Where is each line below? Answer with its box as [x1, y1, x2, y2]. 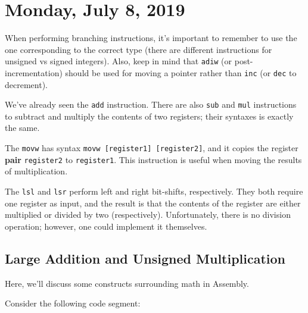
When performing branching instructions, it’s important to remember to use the [5, 32, 297, 44]
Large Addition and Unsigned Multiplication [5, 249, 286, 267]
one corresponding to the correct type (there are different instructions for [5, 43, 272, 55]
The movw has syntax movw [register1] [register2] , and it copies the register [5, 142, 298, 154]
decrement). [5, 78, 48, 90]
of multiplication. [5, 165, 68, 177]
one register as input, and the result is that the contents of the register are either [5, 196, 301, 209]
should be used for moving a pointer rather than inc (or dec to [65, 66, 297, 79]
